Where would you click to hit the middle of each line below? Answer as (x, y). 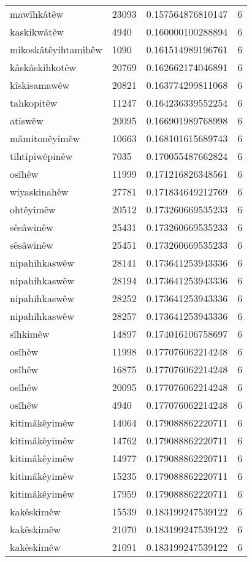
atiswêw (27, 120)
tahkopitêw (34, 103)
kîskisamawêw (40, 85)
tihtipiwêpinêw (41, 156)
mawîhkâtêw (37, 14)
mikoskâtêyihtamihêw (56, 49)
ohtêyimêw (33, 209)
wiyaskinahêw (39, 192)
